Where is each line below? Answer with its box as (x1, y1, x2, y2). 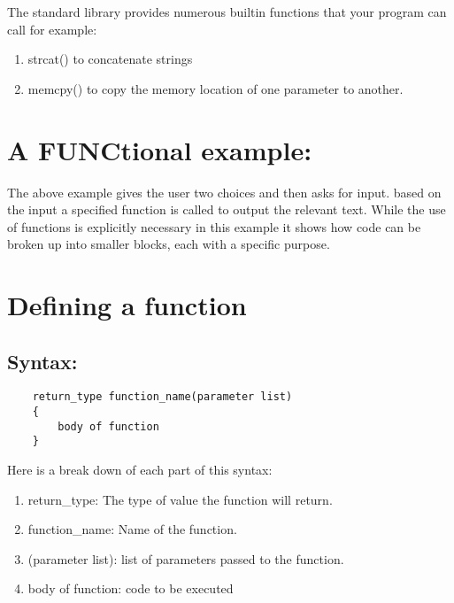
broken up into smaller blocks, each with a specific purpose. (7, 235, 330, 253)
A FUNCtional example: (7, 131, 312, 167)
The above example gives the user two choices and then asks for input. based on (7, 182, 442, 201)
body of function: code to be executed (27, 579, 234, 598)
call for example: (7, 19, 97, 38)
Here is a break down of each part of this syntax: (7, 460, 273, 479)
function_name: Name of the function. (27, 520, 237, 538)
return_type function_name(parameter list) (32, 390, 293, 404)
